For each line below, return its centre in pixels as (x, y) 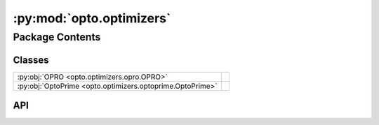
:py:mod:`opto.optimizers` (92, 18)
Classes (31, 60)
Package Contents (57, 37)
